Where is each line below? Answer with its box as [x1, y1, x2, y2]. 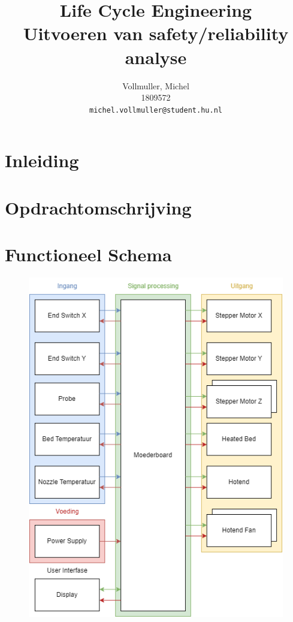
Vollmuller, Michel [122, 79, 189, 92]
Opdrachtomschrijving [5, 195, 192, 219]
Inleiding [5, 148, 79, 173]
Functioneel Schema [5, 242, 172, 267]
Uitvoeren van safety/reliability [23, 21, 289, 46]
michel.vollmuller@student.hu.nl [89, 105, 222, 114]
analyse [125, 44, 187, 69]
